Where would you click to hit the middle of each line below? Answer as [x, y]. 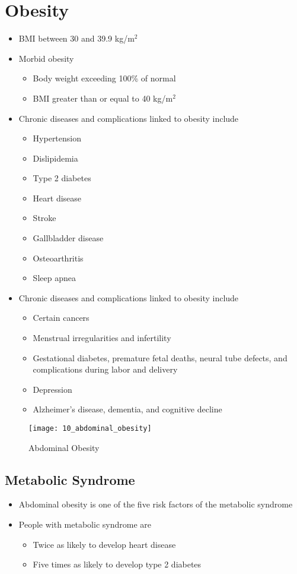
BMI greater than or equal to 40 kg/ [99, 98]
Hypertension [57, 138]
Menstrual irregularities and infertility [102, 338]
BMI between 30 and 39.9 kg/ [73, 38]
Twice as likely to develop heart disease [104, 544]
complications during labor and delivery [105, 369]
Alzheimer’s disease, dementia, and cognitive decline [127, 409]
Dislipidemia [55, 158]
